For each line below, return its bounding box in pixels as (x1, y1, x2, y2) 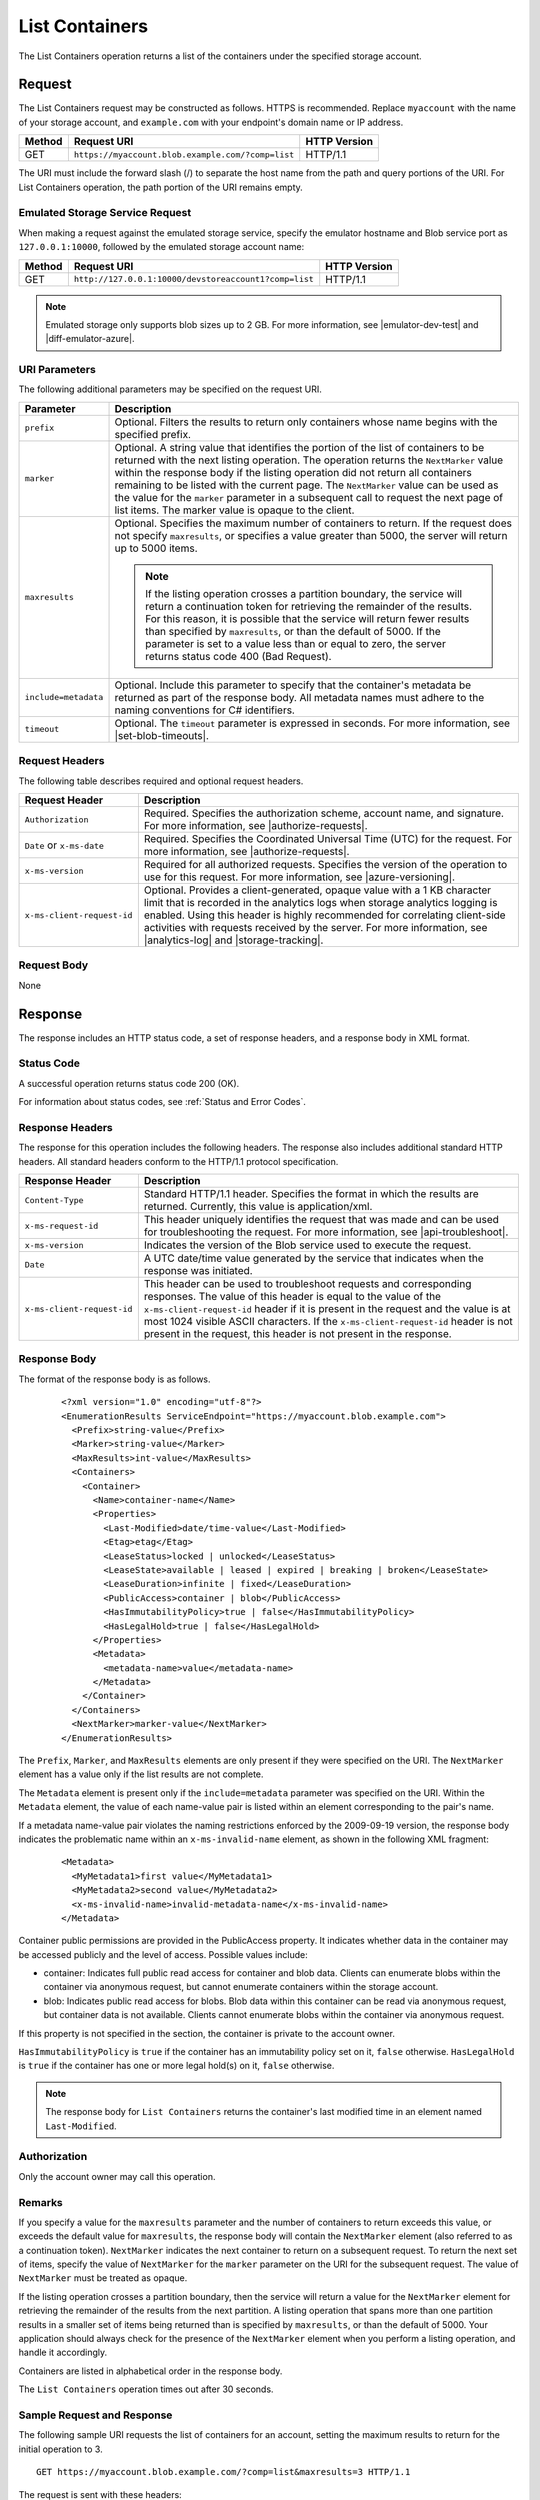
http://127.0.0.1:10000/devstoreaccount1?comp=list (73, 274, 314, 285)
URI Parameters (18, 363, 97, 377)
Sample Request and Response (18, 2408, 173, 2422)
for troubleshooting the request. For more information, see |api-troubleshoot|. (143, 1225, 509, 1239)
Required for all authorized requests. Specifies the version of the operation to (143, 858, 508, 871)
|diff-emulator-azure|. (45, 333, 135, 345)
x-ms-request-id (24, 1220, 99, 1231)
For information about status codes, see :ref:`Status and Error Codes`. (18, 1096, 307, 1108)
